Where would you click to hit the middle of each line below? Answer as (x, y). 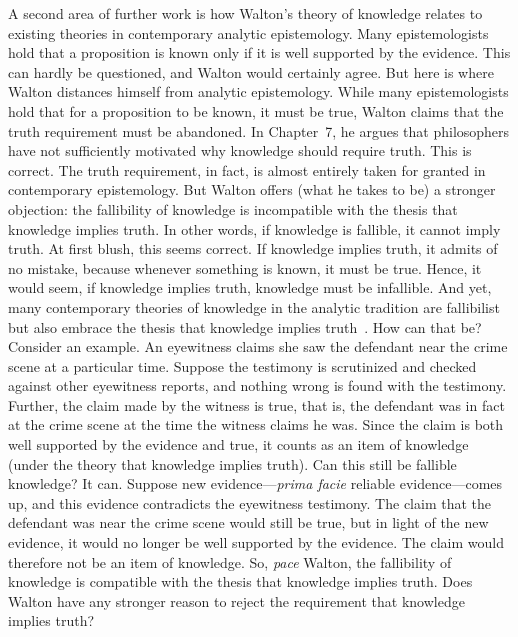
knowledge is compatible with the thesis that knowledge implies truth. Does (240, 581)
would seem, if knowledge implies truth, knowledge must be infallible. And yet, (250, 287)
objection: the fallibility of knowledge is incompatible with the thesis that (233, 208)
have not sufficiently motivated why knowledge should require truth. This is (240, 150)
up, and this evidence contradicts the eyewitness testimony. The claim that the (249, 502)
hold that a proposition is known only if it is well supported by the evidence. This (259, 52)
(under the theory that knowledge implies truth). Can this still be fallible (232, 463)
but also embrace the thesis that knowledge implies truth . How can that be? (245, 326)
